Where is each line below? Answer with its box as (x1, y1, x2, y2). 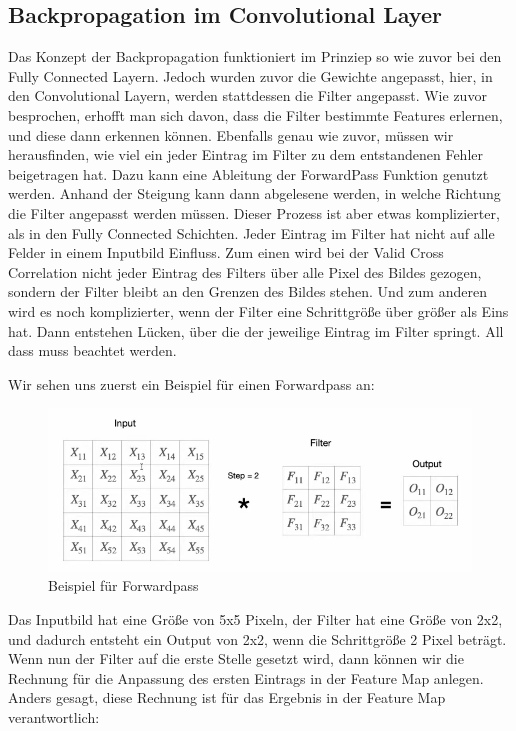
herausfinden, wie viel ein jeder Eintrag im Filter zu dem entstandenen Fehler (8, 144, 484, 165)
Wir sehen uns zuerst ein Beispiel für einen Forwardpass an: (8, 373, 375, 394)
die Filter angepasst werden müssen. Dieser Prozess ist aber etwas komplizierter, (8, 202, 500, 223)
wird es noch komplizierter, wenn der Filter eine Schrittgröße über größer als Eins (8, 300, 509, 321)
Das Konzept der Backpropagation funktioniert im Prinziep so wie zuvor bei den (8, 46, 502, 67)
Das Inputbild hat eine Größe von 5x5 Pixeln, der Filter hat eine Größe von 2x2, (8, 609, 503, 630)
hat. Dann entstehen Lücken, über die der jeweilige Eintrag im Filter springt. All (8, 320, 504, 341)
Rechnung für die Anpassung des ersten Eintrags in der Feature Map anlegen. (8, 667, 484, 688)
